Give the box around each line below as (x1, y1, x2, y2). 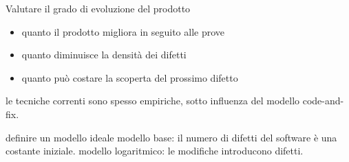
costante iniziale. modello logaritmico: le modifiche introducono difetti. (6, 143, 304, 158)
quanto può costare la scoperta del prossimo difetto (21, 70, 238, 84)
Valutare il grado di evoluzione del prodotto (6, 1, 191, 15)
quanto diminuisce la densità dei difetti (21, 47, 187, 62)
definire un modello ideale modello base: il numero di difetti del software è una (6, 130, 337, 144)
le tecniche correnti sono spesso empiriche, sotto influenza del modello (6, 93, 300, 108)
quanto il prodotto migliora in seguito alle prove (21, 24, 225, 38)
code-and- (302, 93, 344, 108)
